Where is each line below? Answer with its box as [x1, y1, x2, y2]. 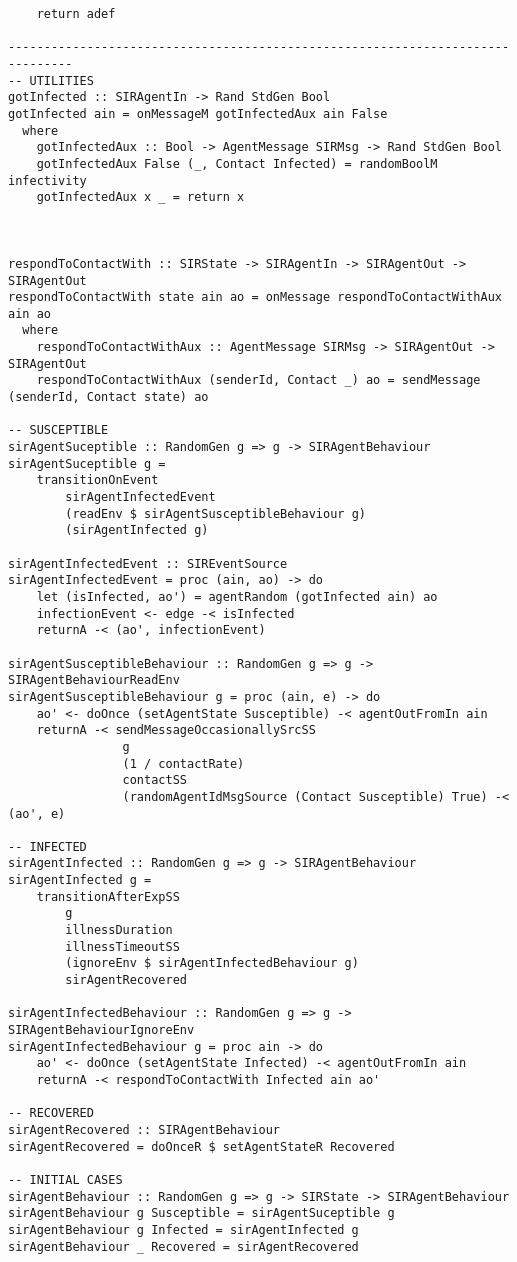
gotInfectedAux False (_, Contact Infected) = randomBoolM [36, 156, 438, 171]
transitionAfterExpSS [36, 889, 180, 904]
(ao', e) [8, 806, 66, 821]
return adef [36, 7, 116, 21]
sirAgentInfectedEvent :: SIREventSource [8, 556, 288, 571]
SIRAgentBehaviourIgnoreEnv [8, 1023, 195, 1038]
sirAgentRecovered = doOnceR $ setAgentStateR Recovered [8, 1139, 395, 1154]
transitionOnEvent [36, 473, 159, 488]
